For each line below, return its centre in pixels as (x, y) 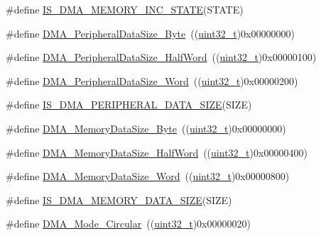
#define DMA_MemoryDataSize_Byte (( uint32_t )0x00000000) (146, 128)
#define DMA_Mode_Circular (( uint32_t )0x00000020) (128, 224)
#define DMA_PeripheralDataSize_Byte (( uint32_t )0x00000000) (150, 33)
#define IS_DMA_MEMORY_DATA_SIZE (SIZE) (119, 200)
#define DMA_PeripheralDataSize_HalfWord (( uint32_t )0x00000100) (161, 57)
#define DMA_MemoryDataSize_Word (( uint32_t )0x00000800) (148, 176)
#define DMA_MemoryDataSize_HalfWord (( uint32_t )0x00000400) (157, 152)
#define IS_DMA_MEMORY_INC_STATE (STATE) (125, 9)
